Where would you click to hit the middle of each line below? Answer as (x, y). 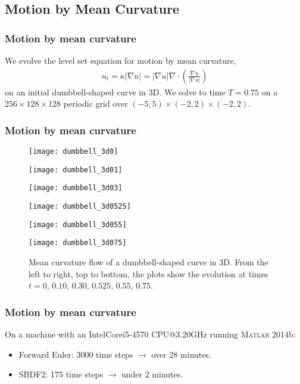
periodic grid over (96, 103)
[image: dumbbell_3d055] (78, 224)
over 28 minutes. (181, 354)
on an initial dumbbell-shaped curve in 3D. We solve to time (115, 92)
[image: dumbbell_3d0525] (80, 206)
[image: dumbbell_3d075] (78, 243)
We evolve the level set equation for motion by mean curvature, (121, 60)
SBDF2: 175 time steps (61, 374)
